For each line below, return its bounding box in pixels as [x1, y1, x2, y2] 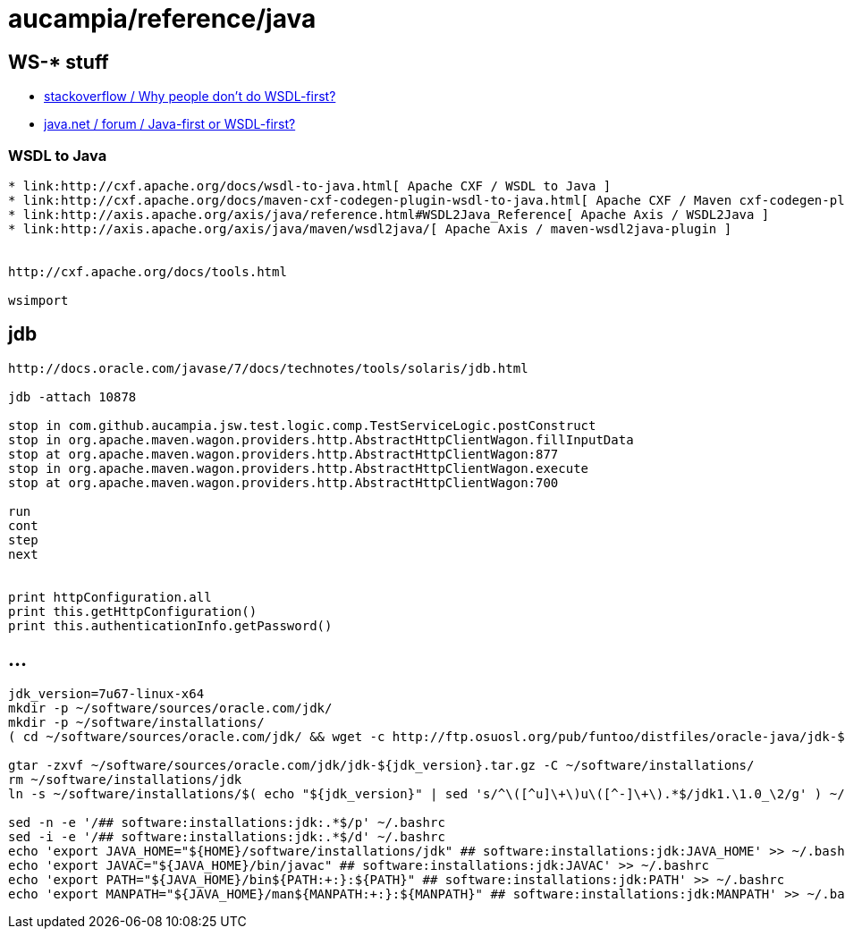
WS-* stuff [8, 50, 109, 73]
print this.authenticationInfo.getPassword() [8, 618, 333, 633]
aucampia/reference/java [8, 4, 317, 34]
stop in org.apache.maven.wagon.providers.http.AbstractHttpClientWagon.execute [8, 460, 589, 476]
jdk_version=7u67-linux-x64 [8, 686, 205, 701]
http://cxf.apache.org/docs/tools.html [8, 264, 287, 279]
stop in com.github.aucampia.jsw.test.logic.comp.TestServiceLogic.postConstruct [8, 417, 596, 433]
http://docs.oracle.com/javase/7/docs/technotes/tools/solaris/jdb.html [8, 360, 528, 375]
